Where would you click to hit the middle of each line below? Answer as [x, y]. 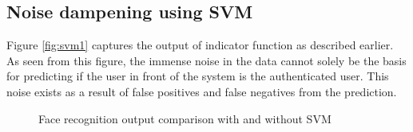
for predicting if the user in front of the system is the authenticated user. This [198, 76]
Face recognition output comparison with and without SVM [185, 118]
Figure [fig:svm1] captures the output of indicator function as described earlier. [200, 45]
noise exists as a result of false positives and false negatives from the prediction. [202, 91]
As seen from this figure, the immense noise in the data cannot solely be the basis [206, 60]
